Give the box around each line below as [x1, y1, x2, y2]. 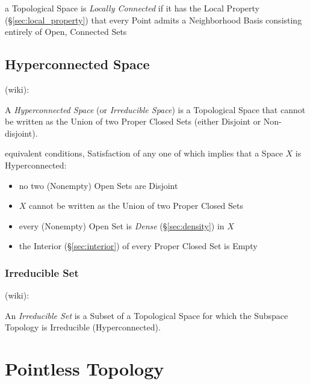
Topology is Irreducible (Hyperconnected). [5, 321, 161, 333]
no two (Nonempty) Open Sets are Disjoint [19, 179, 178, 191]
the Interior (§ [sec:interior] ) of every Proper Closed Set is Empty [19, 240, 258, 252]
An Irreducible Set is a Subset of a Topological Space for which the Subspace [5, 309, 288, 321]
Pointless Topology [5, 356, 164, 381]
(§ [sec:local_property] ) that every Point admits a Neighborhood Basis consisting [5, 13, 302, 26]
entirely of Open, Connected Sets [5, 25, 127, 38]
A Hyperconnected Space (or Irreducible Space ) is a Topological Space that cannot [5, 103, 306, 116]
